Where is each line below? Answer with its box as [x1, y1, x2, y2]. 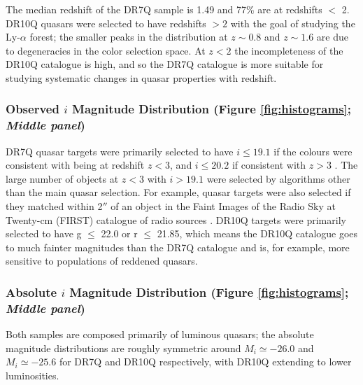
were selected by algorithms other [206, 171, 350, 185]
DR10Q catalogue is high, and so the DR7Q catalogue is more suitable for [6, 57, 324, 71]
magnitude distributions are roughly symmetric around [6, 340, 241, 355]
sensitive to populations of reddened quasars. [6, 253, 198, 268]
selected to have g [6, 226, 82, 241]
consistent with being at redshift [6, 157, 145, 172]
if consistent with [232, 157, 306, 172]
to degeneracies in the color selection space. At [6, 43, 206, 57]
